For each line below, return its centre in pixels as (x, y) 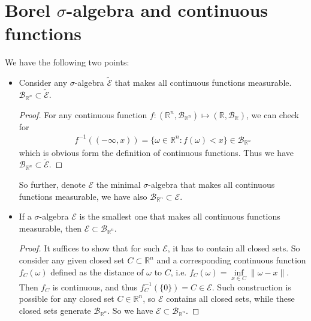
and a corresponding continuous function (231, 260)
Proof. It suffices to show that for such (89, 248)
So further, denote (52, 184)
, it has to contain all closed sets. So (234, 248)
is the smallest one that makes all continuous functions (180, 216)
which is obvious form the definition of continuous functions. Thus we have (156, 152)
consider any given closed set (72, 260)
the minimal (118, 184)
